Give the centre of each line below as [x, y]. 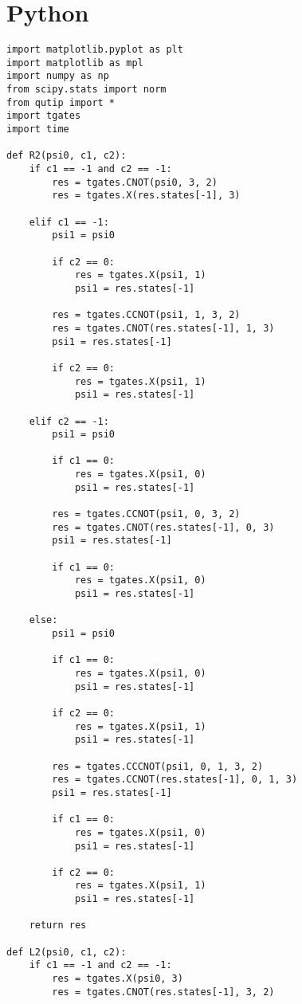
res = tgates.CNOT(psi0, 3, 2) [135, 182]
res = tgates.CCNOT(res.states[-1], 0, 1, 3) [175, 780]
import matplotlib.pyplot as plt [95, 50]
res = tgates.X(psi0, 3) [118, 979]
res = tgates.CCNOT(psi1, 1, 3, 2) [146, 315]
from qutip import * [61, 102]
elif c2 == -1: [69, 421]
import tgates [44, 116]
